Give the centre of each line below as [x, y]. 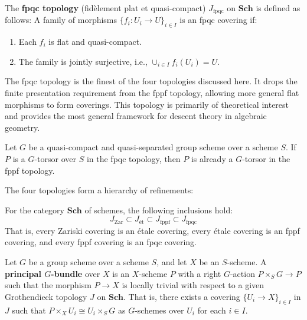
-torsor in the [266, 159]
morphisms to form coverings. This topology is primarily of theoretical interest [147, 104]
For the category [35, 210]
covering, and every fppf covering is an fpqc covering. [101, 242]
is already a [212, 159]
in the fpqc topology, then [133, 159]
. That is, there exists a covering [182, 296]
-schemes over [159, 310]
